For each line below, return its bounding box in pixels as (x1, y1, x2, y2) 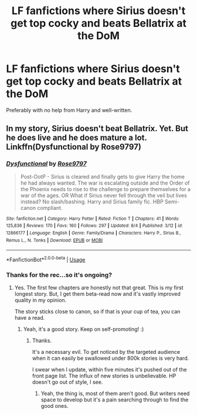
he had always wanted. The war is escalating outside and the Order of (20, 179, 190, 186)
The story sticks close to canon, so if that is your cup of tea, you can (14, 308, 181, 315)
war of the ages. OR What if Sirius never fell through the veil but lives (20, 192, 188, 199)
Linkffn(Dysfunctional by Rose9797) (6, 142, 142, 152)
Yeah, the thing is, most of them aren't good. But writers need (40, 390, 190, 397)
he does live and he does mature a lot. (6, 133, 147, 143)
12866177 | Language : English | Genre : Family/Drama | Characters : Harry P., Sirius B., (6, 230, 182, 236)
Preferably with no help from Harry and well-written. (6, 106, 133, 113)
